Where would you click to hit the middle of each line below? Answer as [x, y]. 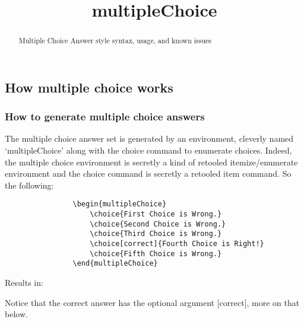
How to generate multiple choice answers [105, 117]
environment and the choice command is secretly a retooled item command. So [148, 173]
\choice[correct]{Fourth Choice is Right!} [177, 244]
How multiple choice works [89, 87]
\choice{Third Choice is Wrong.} [156, 234]
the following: [29, 185]
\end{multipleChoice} [115, 264]
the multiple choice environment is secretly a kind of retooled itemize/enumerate [151, 162]
